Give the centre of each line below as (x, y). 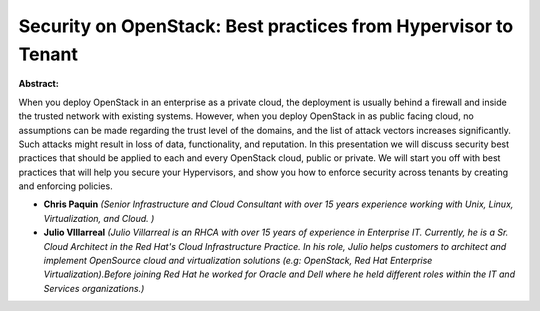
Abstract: (38, 84)
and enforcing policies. (66, 186)
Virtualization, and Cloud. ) (99, 218)
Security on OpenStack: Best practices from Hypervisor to (266, 26)
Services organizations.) (94, 288)
